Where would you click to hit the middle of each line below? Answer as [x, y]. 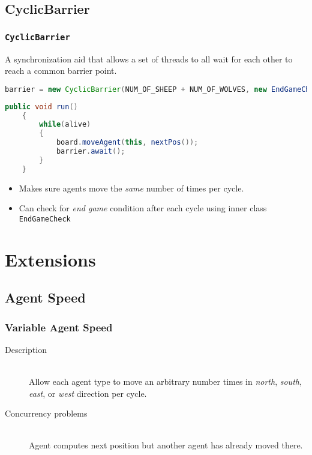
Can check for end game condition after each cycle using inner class [143, 208]
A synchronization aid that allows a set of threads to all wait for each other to [149, 59]
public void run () [41, 107]
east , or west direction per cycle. [88, 393]
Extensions [50, 259]
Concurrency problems [46, 413]
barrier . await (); [91, 151]
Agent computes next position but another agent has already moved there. [166, 445]
